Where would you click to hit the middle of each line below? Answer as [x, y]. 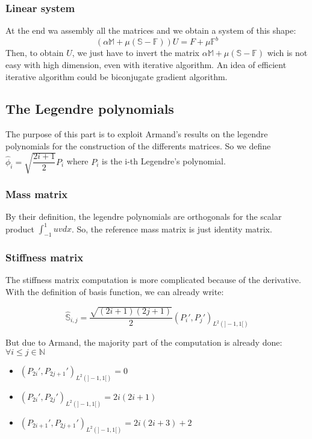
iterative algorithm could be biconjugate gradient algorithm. [117, 76]
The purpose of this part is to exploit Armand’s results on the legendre [137, 134]
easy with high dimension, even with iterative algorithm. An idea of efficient [146, 64]
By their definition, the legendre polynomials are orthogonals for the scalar [144, 216]
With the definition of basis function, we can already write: [115, 291]
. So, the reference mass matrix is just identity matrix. [172, 229]
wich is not [287, 53]
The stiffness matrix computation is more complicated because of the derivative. [153, 280]
